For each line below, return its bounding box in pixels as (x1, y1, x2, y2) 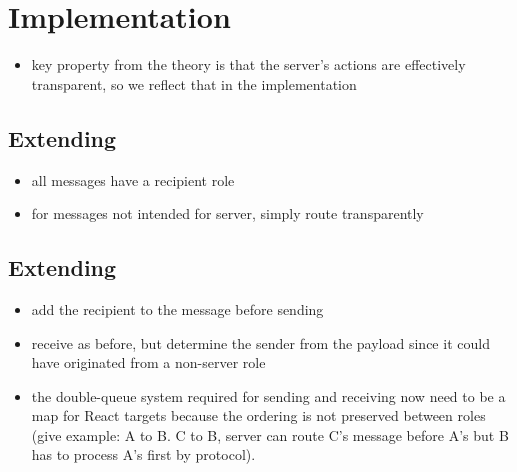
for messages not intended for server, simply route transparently (31, 203, 424, 224)
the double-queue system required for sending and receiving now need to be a (31, 385, 506, 406)
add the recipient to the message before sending (31, 298, 324, 319)
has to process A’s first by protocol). (31, 444, 256, 465)
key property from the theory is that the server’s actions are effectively (31, 54, 466, 75)
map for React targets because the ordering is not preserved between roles (31, 405, 486, 426)
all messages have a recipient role (31, 169, 235, 190)
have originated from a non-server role (31, 352, 266, 373)
